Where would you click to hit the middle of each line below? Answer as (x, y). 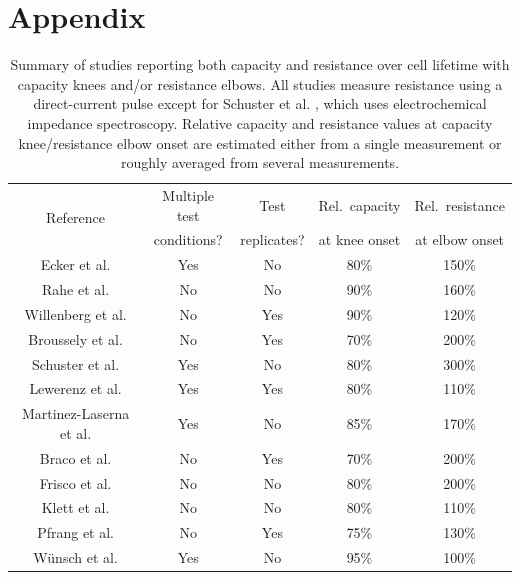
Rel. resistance (459, 204)
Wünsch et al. (75, 557)
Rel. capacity (359, 204)
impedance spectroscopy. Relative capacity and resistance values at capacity (260, 122)
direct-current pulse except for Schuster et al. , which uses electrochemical (260, 103)
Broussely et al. (75, 338)
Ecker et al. (75, 264)
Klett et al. (75, 507)
